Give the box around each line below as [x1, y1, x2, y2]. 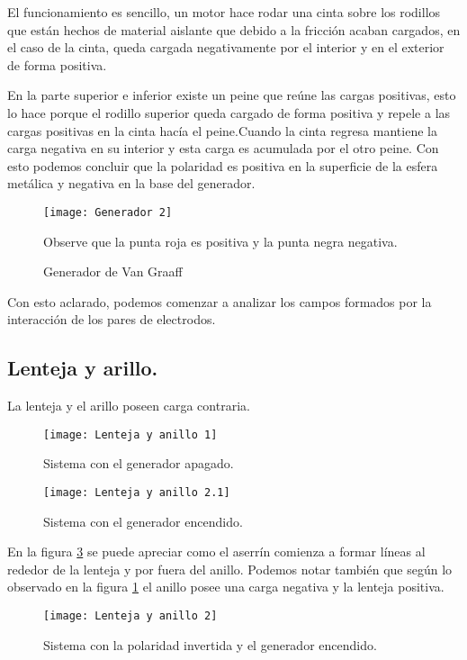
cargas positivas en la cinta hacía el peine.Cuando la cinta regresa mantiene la [7, 121, 437, 140]
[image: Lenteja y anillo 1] [43, 428, 218, 441]
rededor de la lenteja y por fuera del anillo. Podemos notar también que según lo [7, 559, 453, 578]
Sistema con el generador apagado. [43, 454, 234, 473]
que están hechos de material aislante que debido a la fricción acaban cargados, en [7, 20, 461, 39]
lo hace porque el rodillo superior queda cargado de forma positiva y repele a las [7, 103, 451, 122]
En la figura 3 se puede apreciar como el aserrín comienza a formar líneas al [7, 542, 426, 561]
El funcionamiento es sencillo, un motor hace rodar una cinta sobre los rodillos [7, 3, 441, 21]
